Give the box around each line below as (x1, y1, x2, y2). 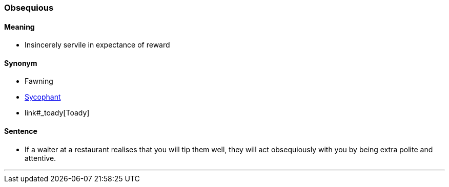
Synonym (4, 58, 37, 67)
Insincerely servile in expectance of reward (25, 40, 170, 50)
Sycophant (25, 92, 61, 102)
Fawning (25, 77, 53, 86)
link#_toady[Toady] (25, 108, 90, 118)
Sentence (4, 127, 37, 136)
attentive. (25, 153, 56, 162)
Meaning (4, 22, 35, 31)
